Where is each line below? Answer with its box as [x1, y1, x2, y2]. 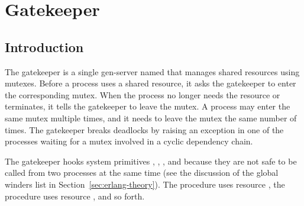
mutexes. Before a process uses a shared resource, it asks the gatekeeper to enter [5, 77, 296, 89]
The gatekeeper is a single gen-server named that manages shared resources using [5, 65, 300, 78]
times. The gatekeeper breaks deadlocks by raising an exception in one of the [5, 123, 284, 136]
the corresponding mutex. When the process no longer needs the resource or [5, 88, 280, 101]
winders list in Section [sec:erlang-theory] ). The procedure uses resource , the [5, 178, 285, 190]
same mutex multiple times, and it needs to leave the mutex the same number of [5, 111, 297, 124]
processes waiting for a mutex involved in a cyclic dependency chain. [5, 135, 253, 147]
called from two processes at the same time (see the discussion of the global [5, 166, 279, 179]
